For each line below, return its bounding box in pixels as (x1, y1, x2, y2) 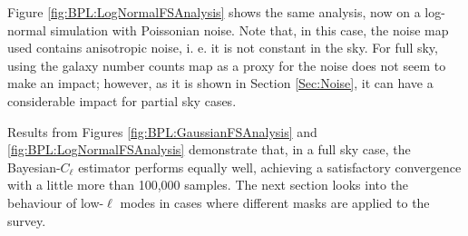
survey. (7, 211, 46, 230)
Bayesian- (7, 157, 61, 176)
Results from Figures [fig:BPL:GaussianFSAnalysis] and (7, 122, 317, 141)
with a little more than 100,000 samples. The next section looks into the (7, 175, 409, 194)
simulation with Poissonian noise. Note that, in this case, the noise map (50, 20, 449, 39)
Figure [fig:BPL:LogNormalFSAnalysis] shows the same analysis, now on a (7, 3, 421, 21)
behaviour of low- (7, 192, 104, 211)
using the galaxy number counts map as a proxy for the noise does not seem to (7, 55, 446, 74)
